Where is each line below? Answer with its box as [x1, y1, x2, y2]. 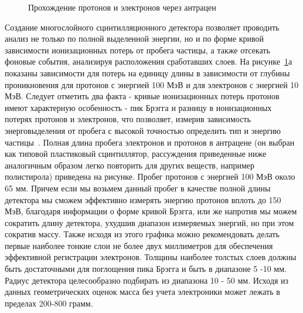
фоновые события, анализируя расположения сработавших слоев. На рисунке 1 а [5, 55, 292, 68]
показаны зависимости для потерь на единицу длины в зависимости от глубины [5, 66, 290, 79]
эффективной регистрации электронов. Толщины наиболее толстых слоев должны [5, 251, 297, 263]
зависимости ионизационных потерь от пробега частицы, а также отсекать [5, 43, 270, 56]
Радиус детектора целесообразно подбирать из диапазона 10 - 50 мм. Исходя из [5, 274, 289, 286]
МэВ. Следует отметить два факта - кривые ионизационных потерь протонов [5, 90, 280, 102]
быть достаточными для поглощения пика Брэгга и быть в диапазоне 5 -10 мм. [5, 262, 287, 275]
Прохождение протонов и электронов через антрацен [28, 1, 216, 13]
